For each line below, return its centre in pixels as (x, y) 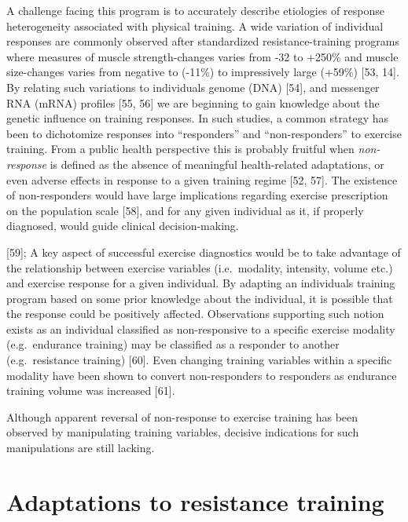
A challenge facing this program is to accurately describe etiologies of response (195, 10)
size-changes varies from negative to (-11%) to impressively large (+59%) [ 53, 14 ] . (203, 72)
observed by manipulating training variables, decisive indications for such (183, 432)
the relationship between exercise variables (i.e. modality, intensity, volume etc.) (200, 267)
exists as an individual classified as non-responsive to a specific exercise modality (201, 329)
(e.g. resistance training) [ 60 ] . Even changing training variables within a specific (199, 360)
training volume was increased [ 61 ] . (91, 391)
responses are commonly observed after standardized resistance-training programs (203, 41)
